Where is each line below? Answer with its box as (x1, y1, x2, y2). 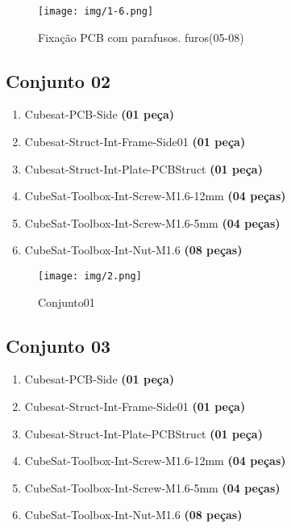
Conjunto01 (38, 293, 95, 310)
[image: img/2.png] (38, 270, 142, 283)
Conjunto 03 (6, 333, 111, 358)
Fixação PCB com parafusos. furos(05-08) (38, 28, 244, 45)
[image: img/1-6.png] (38, 6, 154, 17)
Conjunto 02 (6, 68, 111, 93)
